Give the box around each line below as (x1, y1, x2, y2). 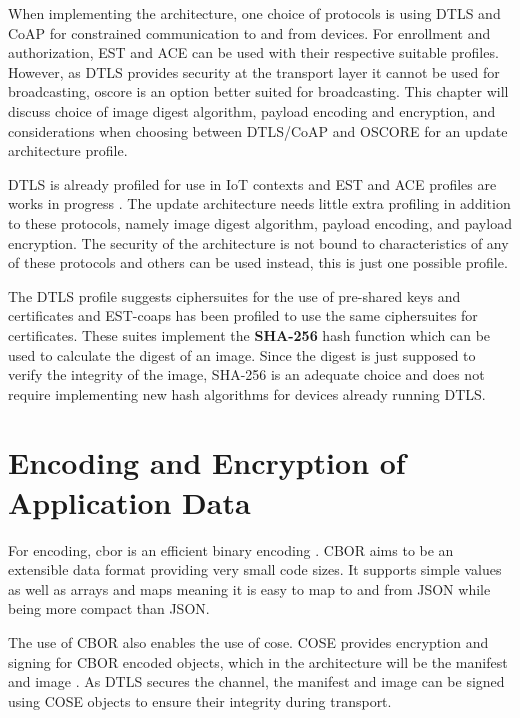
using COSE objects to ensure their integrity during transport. (8, 690, 392, 711)
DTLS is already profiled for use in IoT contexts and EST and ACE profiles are (8, 173, 497, 194)
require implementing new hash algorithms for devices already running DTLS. (8, 383, 486, 404)
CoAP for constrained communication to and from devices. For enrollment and (8, 22, 491, 43)
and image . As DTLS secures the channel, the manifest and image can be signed (8, 671, 505, 692)
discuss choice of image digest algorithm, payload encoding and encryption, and (8, 100, 496, 121)
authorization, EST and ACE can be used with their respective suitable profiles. (8, 42, 499, 63)
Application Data (8, 481, 251, 522)
